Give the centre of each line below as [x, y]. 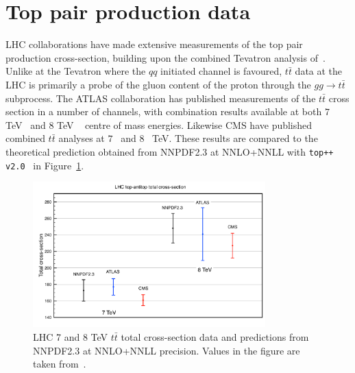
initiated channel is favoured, [221, 71]
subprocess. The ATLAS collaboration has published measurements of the [161, 98]
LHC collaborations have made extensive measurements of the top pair [154, 44]
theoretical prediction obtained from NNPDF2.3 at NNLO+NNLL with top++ [170, 151]
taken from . [60, 364]
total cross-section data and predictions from [215, 336]
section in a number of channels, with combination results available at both [164, 111]
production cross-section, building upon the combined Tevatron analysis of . [166, 57]
